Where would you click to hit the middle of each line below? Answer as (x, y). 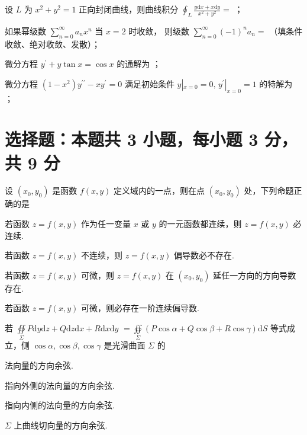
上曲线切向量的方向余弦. (61, 425)
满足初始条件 (149, 83)
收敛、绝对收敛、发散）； (52, 44)
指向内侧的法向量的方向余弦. (60, 405)
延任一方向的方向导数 (255, 275)
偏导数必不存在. (204, 255)
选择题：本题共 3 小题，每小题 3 (132, 139)
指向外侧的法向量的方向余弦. (60, 385)
